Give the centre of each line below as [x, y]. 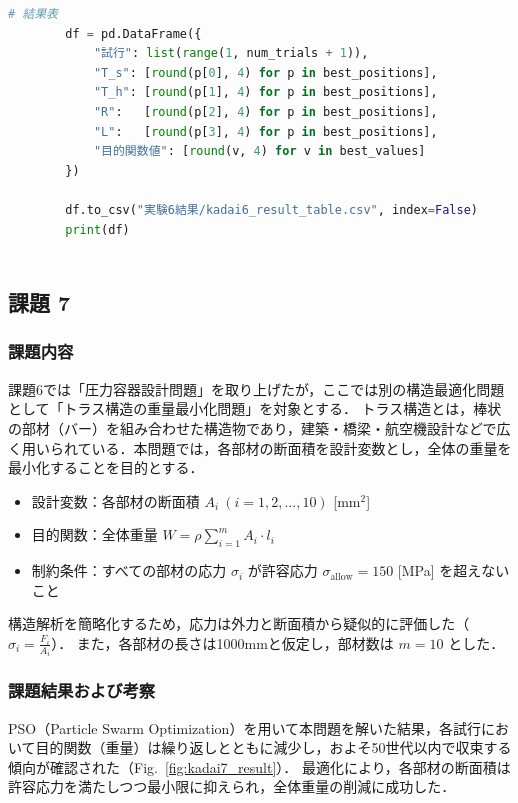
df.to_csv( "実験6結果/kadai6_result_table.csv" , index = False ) [271, 209]
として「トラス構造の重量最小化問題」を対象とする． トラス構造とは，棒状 [255, 408]
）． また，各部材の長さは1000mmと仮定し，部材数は [222, 642]
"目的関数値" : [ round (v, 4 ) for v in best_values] [259, 151]
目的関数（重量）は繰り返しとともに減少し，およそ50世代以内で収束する [273, 747]
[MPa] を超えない [453, 570]
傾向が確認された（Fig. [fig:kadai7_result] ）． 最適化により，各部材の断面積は [259, 766]
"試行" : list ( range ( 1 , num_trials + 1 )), [231, 53]
